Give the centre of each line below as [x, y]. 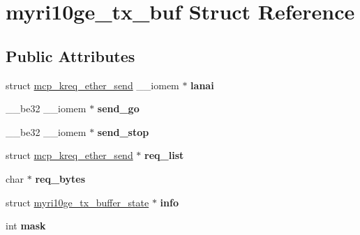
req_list [164, 155]
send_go [118, 108]
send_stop [123, 131]
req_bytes [60, 178]
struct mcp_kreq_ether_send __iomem [92, 85]
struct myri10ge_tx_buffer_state [77, 202]
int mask [26, 226]
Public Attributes [70, 55]
